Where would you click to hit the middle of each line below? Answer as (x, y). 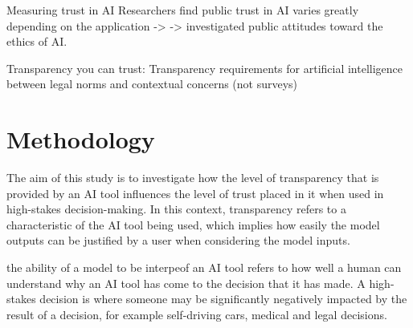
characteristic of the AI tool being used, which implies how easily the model (193, 224)
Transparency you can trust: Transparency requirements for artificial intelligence (205, 68)
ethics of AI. (37, 41)
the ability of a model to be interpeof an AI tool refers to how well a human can (204, 267)
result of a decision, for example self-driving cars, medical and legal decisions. (197, 314)
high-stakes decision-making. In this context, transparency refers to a (176, 209)
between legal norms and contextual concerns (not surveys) (152, 84)
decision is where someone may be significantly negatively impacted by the (223, 299)
